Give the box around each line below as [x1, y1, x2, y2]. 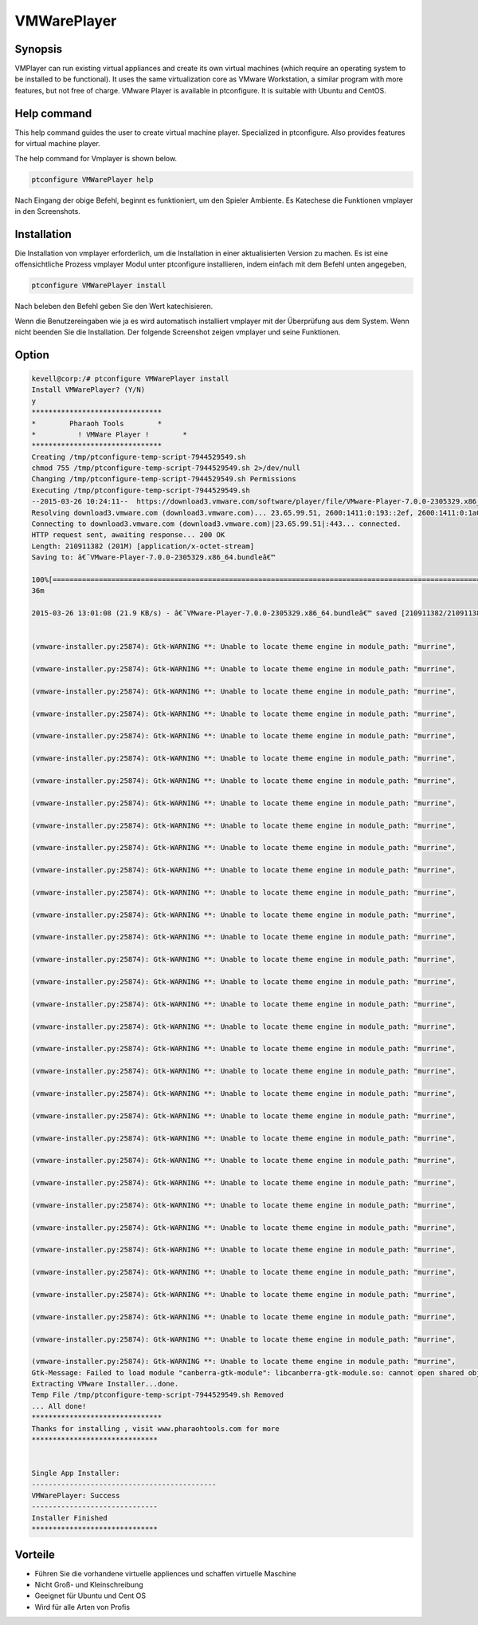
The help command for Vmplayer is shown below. [14, 153, 178, 163]
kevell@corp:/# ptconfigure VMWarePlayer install [31, 374, 229, 383]
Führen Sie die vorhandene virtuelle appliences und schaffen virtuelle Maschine [34, 1568, 296, 1578]
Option [14, 348, 49, 362]
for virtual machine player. [14, 139, 101, 148]
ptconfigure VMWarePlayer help [31, 175, 155, 184]
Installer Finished [31, 1513, 108, 1522]
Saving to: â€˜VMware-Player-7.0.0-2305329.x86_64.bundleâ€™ [31, 553, 276, 562]
